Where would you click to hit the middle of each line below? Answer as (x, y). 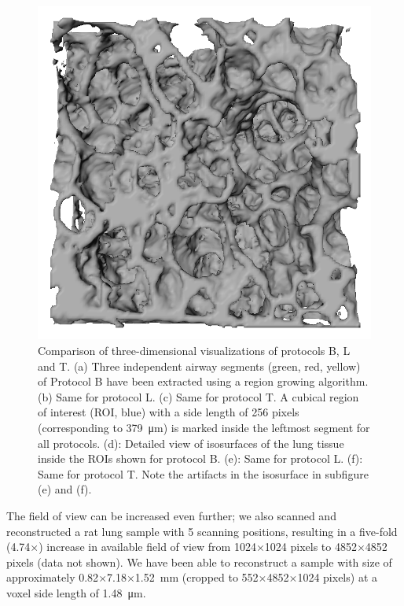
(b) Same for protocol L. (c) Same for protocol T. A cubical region (198, 396)
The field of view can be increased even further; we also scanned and (171, 515)
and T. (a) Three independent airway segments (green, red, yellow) (199, 366)
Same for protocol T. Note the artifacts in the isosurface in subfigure (203, 473)
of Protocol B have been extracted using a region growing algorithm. (203, 381)
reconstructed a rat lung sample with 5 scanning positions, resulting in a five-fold (202, 531)
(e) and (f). (65, 489)
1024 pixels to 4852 (310, 547)
